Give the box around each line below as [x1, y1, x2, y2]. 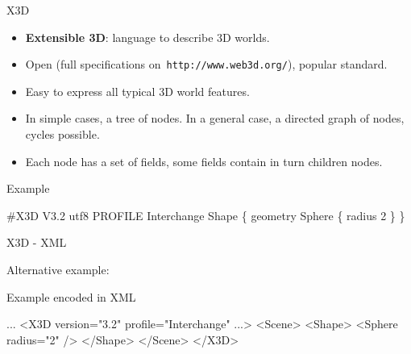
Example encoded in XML [6, 288, 136, 305]
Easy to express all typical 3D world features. [25, 82, 250, 99]
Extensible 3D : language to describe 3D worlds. [25, 28, 270, 45]
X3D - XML [6, 234, 67, 251]
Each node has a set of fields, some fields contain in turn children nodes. [25, 152, 383, 169]
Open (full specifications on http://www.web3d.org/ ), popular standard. [25, 56, 388, 73]
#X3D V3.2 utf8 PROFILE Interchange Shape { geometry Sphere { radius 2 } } [6, 206, 405, 223]
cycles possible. [25, 126, 100, 143]
